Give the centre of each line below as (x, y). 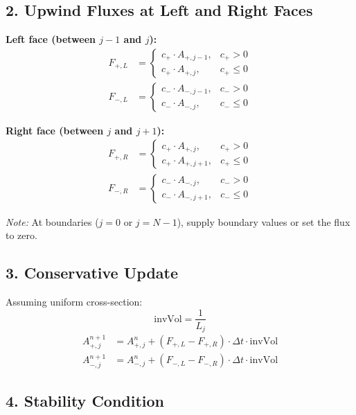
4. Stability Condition (85, 401)
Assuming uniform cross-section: (74, 301)
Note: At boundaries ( (52, 221)
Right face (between (55, 130)
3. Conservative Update (92, 273)
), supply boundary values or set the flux (264, 221)
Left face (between (51, 39)
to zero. (21, 235)
